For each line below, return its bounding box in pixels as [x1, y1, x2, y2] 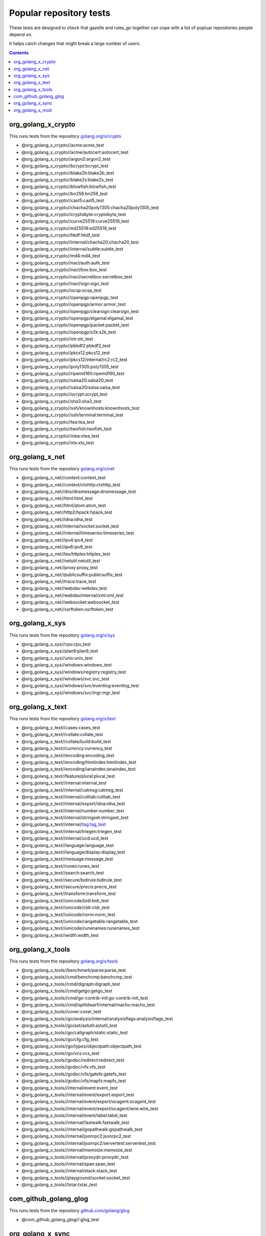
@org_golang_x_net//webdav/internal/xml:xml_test [21, 592, 124, 598]
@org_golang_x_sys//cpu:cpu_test [21, 641, 91, 647]
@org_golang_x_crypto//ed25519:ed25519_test [21, 225, 117, 231]
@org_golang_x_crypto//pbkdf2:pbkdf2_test [21, 343, 111, 349]
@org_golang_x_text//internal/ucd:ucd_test [21, 836, 108, 841]
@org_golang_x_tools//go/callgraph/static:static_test [21, 1029, 128, 1035]
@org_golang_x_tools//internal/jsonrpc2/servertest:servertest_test [21, 1140, 156, 1146]
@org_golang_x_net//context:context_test [21, 475, 106, 481]
